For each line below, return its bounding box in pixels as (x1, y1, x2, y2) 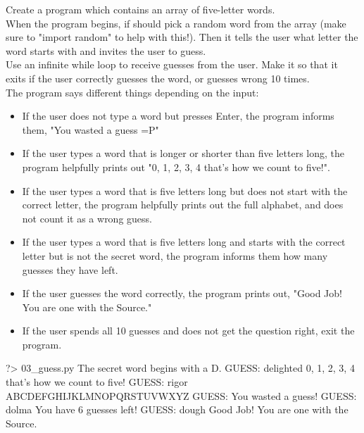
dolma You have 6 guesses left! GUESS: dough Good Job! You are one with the (6, 402, 349, 417)
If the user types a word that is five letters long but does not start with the (22, 183, 348, 198)
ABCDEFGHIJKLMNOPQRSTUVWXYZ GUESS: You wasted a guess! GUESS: (6, 388, 357, 403)
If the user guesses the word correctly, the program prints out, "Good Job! (22, 286, 342, 301)
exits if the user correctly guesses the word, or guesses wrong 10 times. (6, 70, 310, 85)
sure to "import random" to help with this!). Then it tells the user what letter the (6, 30, 358, 44)
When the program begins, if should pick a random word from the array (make (6, 15, 346, 30)
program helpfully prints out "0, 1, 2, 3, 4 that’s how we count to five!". (22, 159, 330, 174)
